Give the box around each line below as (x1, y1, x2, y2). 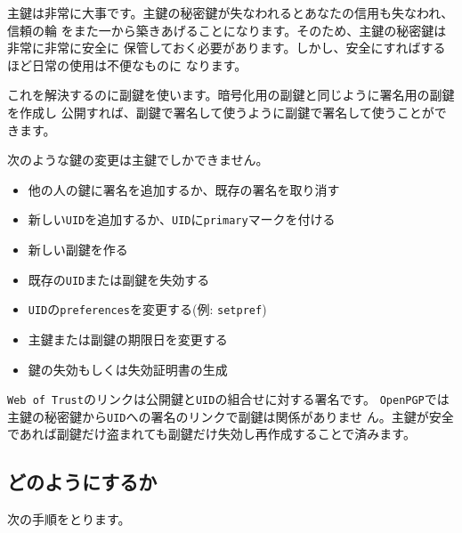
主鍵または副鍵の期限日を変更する (28, 329, 228, 348)
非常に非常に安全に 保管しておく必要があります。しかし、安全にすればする (7, 38, 446, 57)
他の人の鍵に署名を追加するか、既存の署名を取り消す (28, 180, 340, 198)
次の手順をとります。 (7, 510, 131, 529)
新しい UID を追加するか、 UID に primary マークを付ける (28, 210, 336, 229)
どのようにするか (7, 468, 158, 496)
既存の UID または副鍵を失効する (28, 270, 210, 288)
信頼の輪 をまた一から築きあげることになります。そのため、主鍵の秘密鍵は (7, 20, 447, 39)
